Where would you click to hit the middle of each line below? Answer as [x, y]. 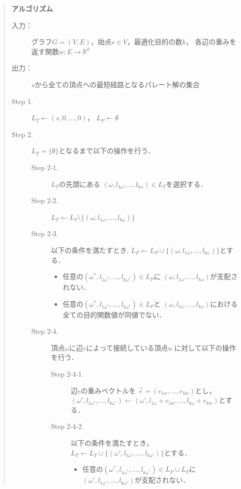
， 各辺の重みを [211, 42]
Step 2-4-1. [67, 374]
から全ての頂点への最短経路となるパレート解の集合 [117, 84]
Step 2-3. [45, 233]
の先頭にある [79, 184]
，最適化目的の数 [155, 42]
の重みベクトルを [108, 390]
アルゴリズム [32, 8]
